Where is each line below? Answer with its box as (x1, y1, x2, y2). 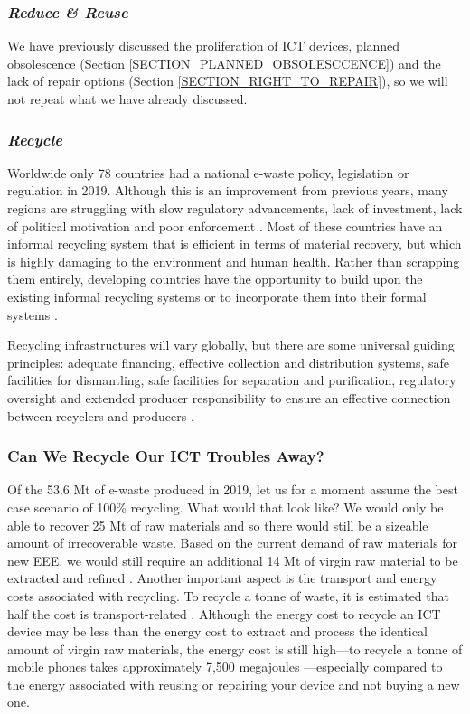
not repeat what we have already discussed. (7, 89, 248, 108)
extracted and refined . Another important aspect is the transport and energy (7, 568, 437, 587)
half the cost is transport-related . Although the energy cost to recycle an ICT (7, 604, 441, 623)
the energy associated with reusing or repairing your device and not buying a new (7, 674, 460, 693)
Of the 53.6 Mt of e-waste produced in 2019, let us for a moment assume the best (7, 480, 458, 499)
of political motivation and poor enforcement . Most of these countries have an (7, 216, 443, 235)
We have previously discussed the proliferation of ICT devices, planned (7, 36, 400, 55)
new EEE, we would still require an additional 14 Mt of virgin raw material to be (7, 550, 458, 569)
